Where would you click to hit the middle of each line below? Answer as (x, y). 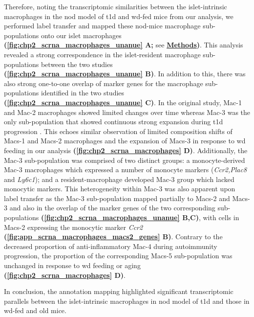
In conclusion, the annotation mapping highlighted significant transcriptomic (119, 291)
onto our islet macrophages (81, 35)
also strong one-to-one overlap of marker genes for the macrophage (104, 83)
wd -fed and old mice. (35, 310)
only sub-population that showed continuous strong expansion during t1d (114, 122)
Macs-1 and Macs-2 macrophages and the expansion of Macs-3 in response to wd (125, 141)
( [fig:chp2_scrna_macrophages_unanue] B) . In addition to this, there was (125, 74)
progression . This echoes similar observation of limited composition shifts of (118, 131)
